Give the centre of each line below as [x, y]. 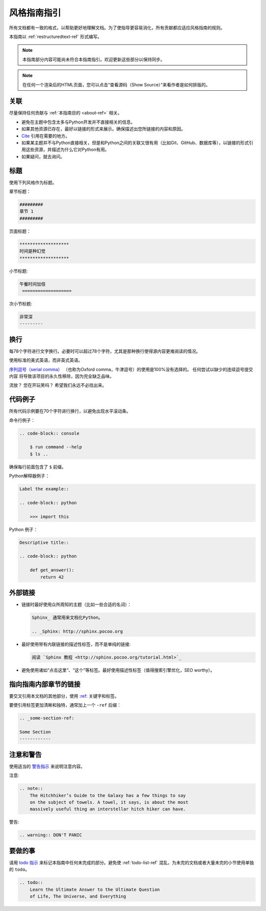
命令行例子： [22, 420]
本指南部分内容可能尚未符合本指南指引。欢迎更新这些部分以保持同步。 [94, 59]
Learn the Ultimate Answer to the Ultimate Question [95, 889]
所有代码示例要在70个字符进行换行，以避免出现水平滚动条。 [70, 411]
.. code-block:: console [50, 433]
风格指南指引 [35, 13]
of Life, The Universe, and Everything [78, 896]
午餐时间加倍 [33, 284]
